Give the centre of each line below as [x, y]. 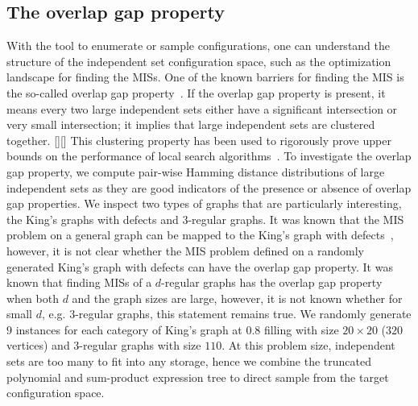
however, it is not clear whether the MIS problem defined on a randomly [185, 250]
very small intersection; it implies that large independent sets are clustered [191, 124]
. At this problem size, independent [308, 345]
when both [33, 298]
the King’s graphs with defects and [93, 219]
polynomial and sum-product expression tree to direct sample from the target [198, 377]
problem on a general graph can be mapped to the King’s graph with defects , [200, 235]
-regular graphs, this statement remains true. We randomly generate [243, 314]
